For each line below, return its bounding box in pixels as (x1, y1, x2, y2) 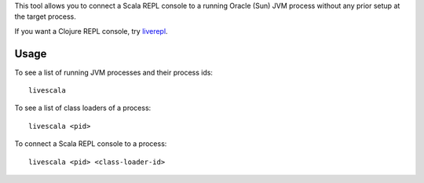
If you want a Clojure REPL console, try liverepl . (14, 26, 168, 35)
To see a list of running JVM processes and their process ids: (14, 68, 214, 77)
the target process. (14, 12, 76, 21)
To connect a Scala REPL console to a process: (14, 139, 167, 148)
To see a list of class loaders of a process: (14, 103, 152, 113)
